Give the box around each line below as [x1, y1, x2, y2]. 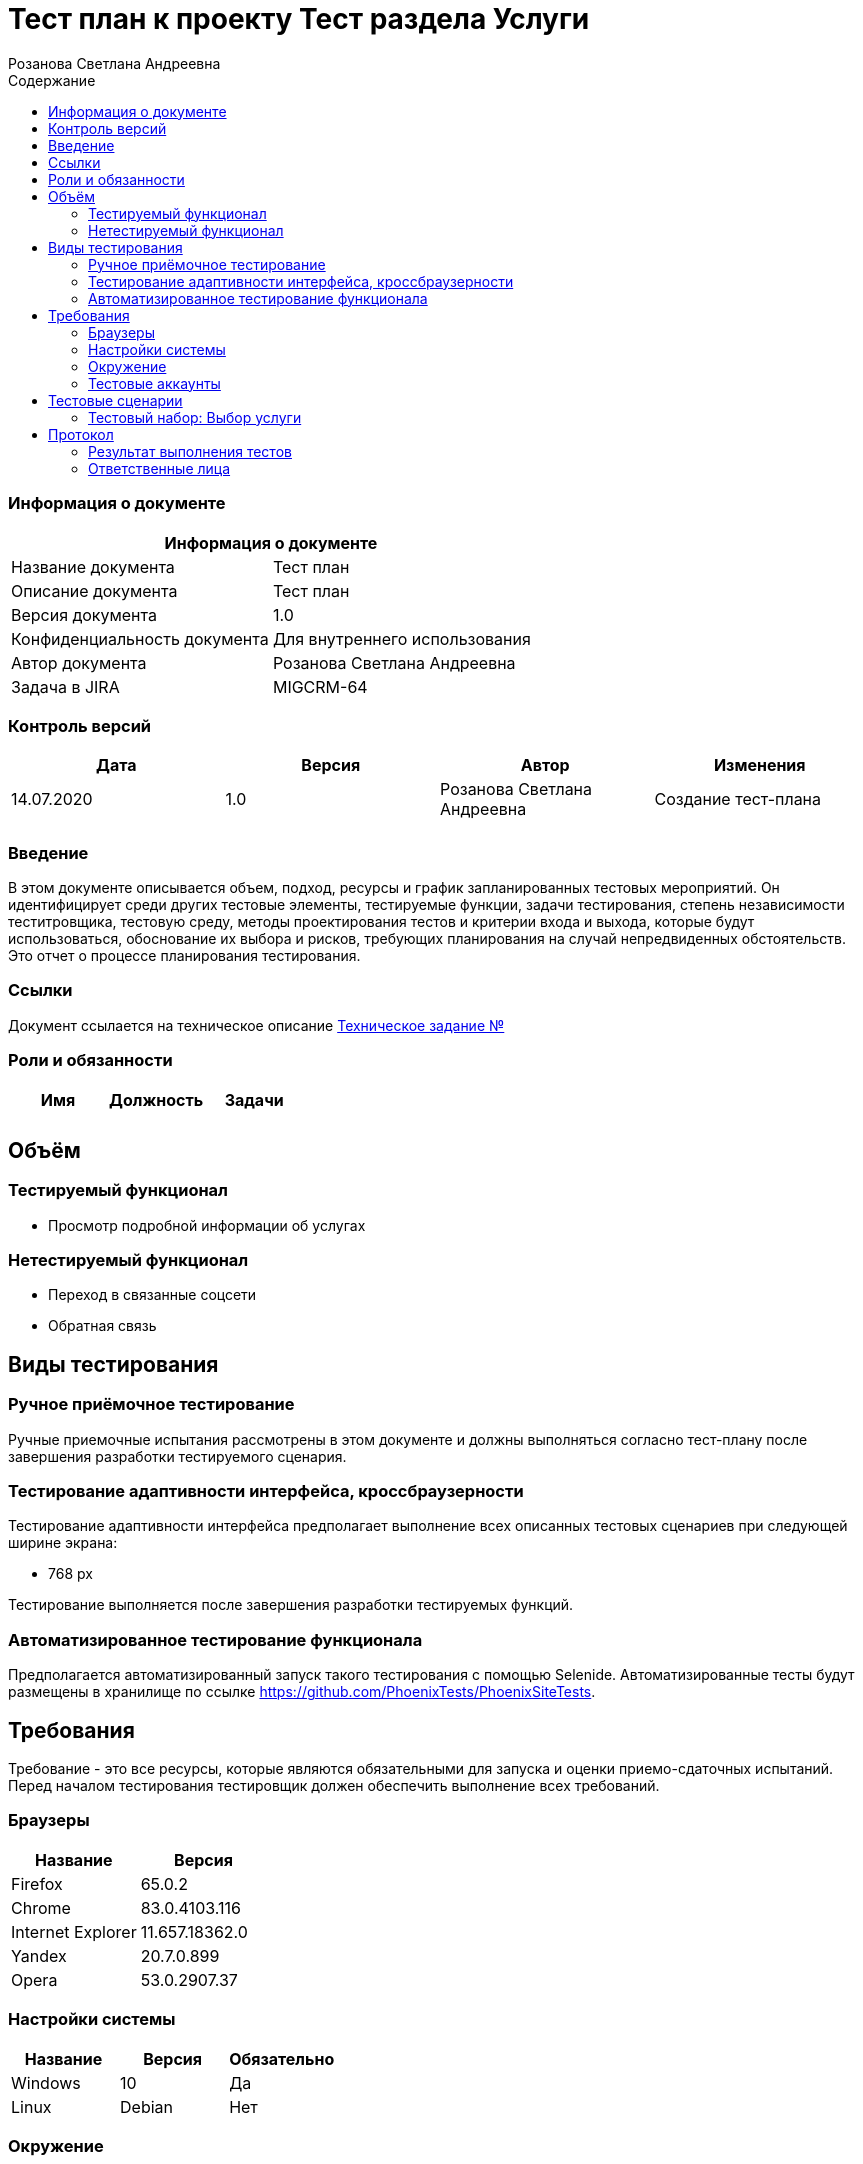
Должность [109, 1089, 204, 1110]
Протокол [48, 425, 114, 443]
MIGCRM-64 [272, 676, 368, 697]
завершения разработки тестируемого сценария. [8, 1447, 347, 1465]
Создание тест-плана [654, 789, 822, 810]
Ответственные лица [88, 459, 231, 477]
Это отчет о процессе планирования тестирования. [8, 947, 361, 964]
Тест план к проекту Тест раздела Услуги [8, 2, 590, 36]
